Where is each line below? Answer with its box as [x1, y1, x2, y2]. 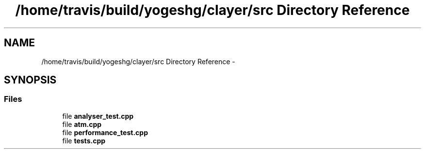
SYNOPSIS [4, 74, 57, 86]
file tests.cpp [62, 136, 106, 145]
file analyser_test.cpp [62, 111, 134, 120]
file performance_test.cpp [62, 128, 148, 137]
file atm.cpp [62, 120, 102, 128]
